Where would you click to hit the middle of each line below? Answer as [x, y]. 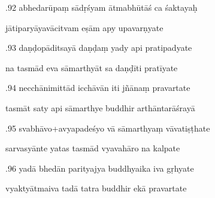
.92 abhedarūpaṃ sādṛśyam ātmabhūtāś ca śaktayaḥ [102, 7]
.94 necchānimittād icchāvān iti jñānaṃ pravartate [98, 88]
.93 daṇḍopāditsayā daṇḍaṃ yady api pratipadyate [99, 48]
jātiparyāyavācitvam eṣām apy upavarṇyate [84, 27]
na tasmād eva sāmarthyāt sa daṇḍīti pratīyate [92, 67]
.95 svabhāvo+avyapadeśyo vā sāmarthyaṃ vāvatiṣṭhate [108, 128]
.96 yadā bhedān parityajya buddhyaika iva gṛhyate [100, 168]
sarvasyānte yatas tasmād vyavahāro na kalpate [93, 148]
